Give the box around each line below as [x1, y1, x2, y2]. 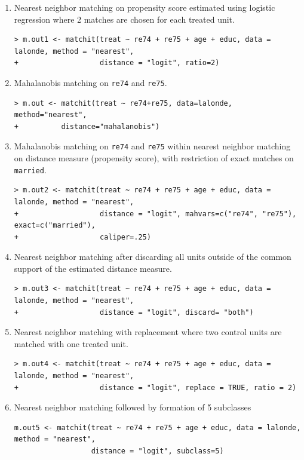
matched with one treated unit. [14, 337, 128, 349]
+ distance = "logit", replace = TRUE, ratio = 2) [14, 383, 297, 392]
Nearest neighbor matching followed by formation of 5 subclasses [14, 401, 251, 413]
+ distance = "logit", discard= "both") [14, 308, 254, 317]
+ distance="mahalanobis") [14, 122, 160, 131]
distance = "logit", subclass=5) [91, 447, 224, 455]
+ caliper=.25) [14, 232, 151, 241]
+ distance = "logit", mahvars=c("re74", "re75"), [14, 209, 297, 218]
